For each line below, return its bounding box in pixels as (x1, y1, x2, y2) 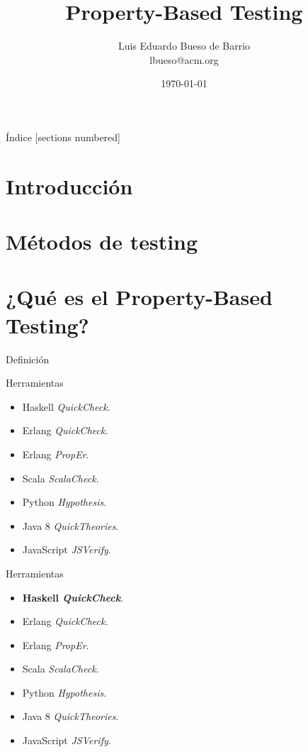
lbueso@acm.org (149, 52, 219, 67)
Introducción (6, 171, 133, 200)
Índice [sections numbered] (6, 129, 120, 144)
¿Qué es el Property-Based (6, 282, 273, 311)
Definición (6, 351, 50, 366)
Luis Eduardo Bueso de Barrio (118, 38, 251, 53)
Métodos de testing (6, 227, 198, 256)
